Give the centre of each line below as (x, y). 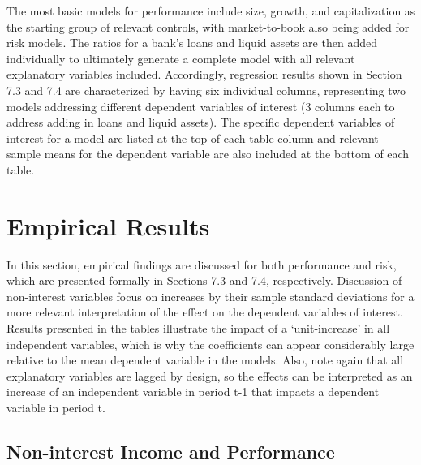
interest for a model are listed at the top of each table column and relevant (193, 138)
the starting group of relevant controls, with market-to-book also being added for (208, 26)
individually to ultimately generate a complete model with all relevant (181, 58)
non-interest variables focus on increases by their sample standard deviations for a (210, 296)
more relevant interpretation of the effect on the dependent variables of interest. (205, 312)
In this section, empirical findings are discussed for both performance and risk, (202, 264)
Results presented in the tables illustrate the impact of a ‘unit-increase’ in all (198, 328)
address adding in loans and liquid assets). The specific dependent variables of (201, 122)
